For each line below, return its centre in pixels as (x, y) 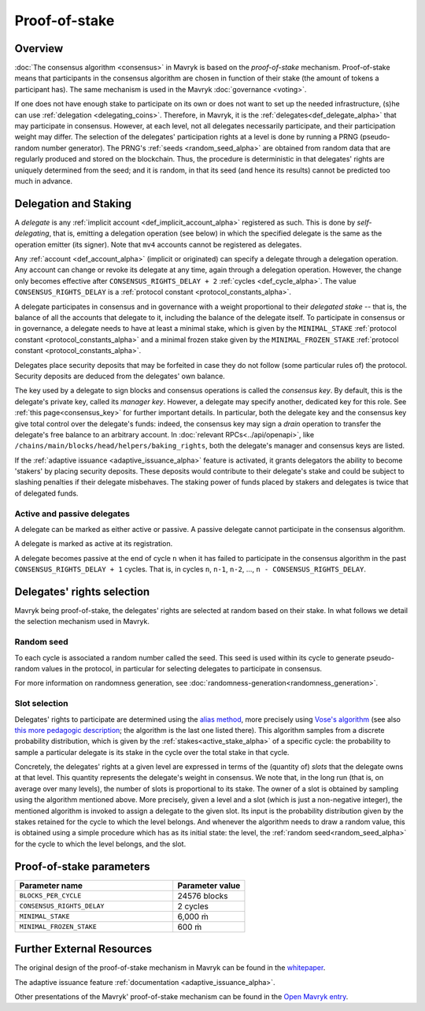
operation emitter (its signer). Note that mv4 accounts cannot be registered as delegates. (158, 244)
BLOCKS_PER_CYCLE (50, 896)
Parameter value (209, 885)
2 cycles (193, 906)
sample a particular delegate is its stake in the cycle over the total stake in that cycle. (152, 752)
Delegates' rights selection (82, 591)
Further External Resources (83, 949)
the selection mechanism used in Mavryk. (82, 622)
